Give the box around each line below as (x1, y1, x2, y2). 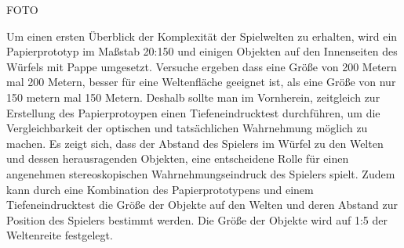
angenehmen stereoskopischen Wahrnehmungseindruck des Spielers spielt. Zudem (6, 165, 395, 182)
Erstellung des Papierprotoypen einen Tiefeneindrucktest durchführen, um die (6, 104, 380, 120)
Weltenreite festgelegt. (6, 227, 113, 243)
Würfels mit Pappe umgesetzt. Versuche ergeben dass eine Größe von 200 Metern (6, 58, 397, 74)
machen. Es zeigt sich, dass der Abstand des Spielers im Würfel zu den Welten (6, 135, 384, 151)
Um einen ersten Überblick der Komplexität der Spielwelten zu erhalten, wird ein (6, 27, 398, 44)
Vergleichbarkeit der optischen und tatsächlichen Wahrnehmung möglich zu (6, 120, 368, 136)
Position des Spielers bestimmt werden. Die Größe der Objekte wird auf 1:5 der (6, 211, 388, 228)
